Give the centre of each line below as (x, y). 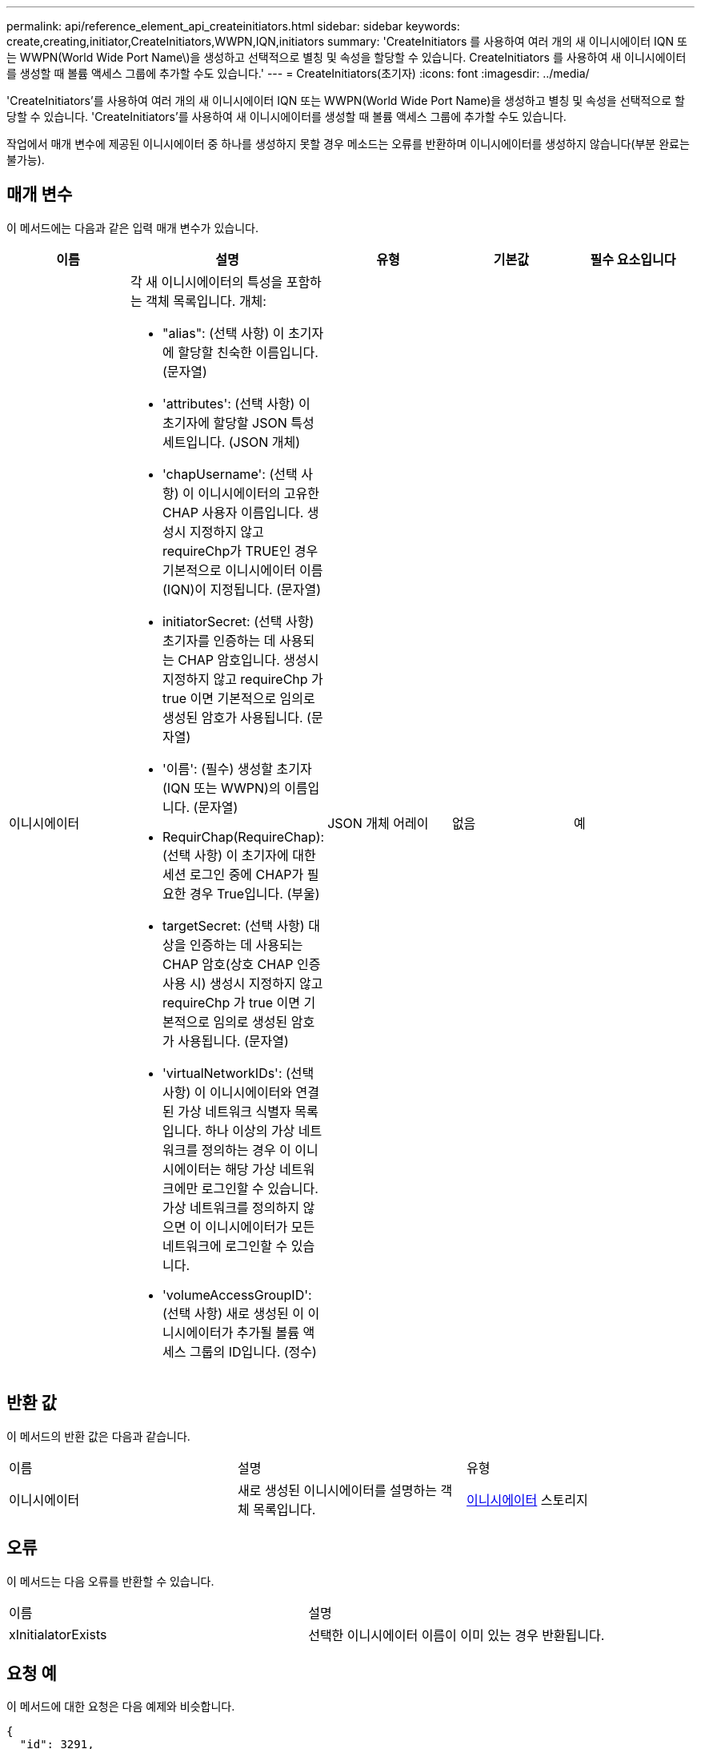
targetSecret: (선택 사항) (234, 925)
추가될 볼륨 (268, 1332)
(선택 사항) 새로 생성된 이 (233, 1313)
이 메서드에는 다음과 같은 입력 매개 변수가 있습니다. (132, 227)
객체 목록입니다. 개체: (206, 301)
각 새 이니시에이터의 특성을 (207, 281)
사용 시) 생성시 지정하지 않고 (243, 983)
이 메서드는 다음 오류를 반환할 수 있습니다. (110, 1581)
